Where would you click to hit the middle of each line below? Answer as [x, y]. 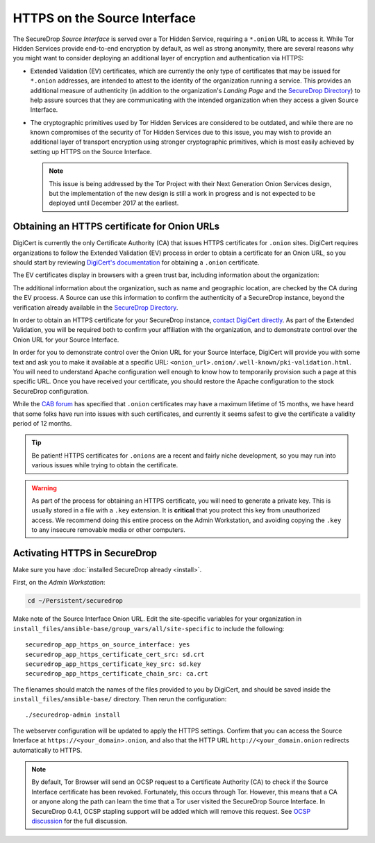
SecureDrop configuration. [51, 391]
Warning [44, 488]
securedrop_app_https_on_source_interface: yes [108, 645]
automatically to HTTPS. [48, 750]
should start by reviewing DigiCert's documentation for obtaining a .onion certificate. [136, 262]
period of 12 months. [42, 423]
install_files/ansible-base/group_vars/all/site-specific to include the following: [149, 628]
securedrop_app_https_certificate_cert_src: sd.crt [115, 654]
